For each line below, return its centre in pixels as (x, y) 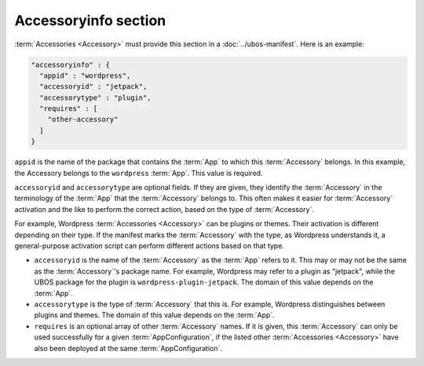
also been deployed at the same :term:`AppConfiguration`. (128, 348)
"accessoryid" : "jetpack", (93, 87)
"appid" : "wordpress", (85, 75)
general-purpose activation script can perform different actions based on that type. (149, 245)
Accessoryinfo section (90, 20)
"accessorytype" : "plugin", (96, 97)
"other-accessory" (83, 119)
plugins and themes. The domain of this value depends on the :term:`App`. (154, 315)
